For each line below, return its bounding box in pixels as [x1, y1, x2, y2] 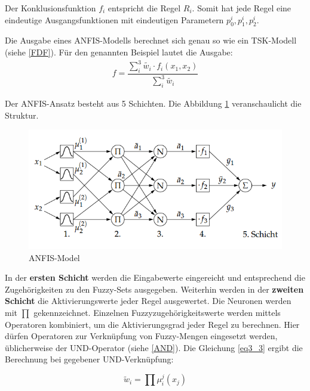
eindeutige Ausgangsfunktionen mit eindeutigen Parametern [5, 13, 224, 26]
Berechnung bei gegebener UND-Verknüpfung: [5, 353, 174, 365]
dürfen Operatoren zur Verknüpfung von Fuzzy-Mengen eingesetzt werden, [5, 330, 278, 342]
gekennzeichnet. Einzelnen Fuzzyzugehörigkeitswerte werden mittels [33, 306, 281, 319]
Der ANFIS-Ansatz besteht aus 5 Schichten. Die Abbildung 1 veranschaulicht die [5, 97, 302, 110]
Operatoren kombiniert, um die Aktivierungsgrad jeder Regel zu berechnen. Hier [5, 318, 300, 330]
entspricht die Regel [108, 2, 181, 14]
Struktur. [5, 108, 39, 121]
